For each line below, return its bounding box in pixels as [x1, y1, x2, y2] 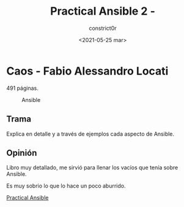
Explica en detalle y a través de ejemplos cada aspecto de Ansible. [6, 130, 175, 137]
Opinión [6, 148, 37, 158]
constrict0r [88, 24, 117, 32]
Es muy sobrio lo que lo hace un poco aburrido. [6, 182, 126, 190]
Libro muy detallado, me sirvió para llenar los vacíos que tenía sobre [6, 164, 178, 172]
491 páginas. [6, 84, 39, 92]
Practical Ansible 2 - [50, 4, 156, 18]
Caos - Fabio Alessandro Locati [6, 64, 169, 78]
